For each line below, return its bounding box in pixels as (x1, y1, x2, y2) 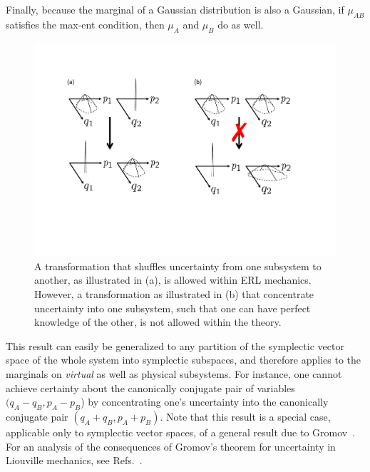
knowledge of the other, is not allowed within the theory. (34, 314, 282, 329)
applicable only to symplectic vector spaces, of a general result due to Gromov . (6, 424, 356, 439)
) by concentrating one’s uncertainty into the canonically (81, 394, 329, 409)
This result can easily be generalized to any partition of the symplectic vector (6, 338, 344, 353)
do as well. (217, 16, 264, 31)
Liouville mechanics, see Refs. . (6, 453, 143, 468)
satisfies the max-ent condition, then (6, 16, 165, 31)
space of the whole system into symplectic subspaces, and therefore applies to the (6, 352, 361, 367)
